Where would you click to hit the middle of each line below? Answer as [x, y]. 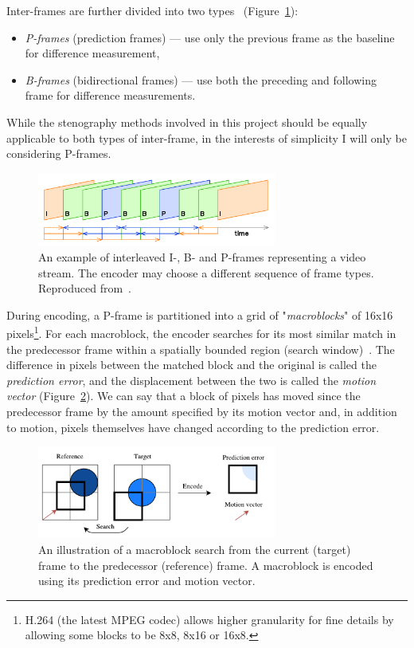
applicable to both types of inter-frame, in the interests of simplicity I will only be [207, 137]
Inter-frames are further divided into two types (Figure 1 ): [152, 10]
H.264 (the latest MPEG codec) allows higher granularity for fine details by [209, 619]
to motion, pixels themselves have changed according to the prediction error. [193, 427]
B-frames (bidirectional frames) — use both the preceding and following [201, 79]
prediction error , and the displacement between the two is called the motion [191, 380]
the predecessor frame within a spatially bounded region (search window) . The [201, 349]
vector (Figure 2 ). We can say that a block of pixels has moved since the [184, 396]
